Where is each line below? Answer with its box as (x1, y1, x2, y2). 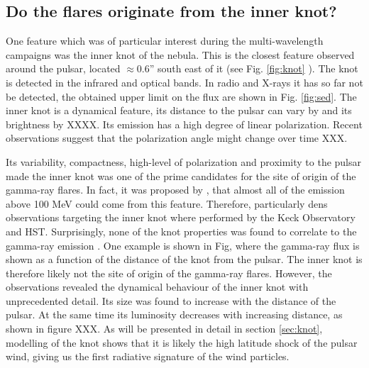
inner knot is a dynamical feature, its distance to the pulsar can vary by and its (6, 103, 352, 118)
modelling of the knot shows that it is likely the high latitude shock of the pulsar (6, 335, 358, 350)
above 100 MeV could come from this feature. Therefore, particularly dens (6, 196, 328, 211)
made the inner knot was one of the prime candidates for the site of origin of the (6, 168, 356, 183)
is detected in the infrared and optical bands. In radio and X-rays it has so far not (6, 74, 363, 89)
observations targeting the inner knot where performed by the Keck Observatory (6, 210, 356, 225)
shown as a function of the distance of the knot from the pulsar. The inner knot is (6, 252, 363, 267)
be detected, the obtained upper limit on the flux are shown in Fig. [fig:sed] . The (6, 89, 357, 104)
